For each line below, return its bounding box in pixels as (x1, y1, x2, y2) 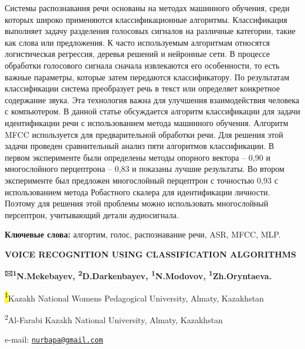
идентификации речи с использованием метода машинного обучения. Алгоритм (5, 116, 289, 128)
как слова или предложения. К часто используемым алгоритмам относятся (5, 36, 270, 48)
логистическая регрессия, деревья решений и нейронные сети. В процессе (5, 48, 270, 60)
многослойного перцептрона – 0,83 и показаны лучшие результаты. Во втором (5, 162, 284, 175)
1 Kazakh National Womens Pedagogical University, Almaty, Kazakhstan (5, 290, 264, 304)
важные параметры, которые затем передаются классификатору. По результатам (5, 70, 289, 83)
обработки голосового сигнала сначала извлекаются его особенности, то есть (5, 59, 280, 71)
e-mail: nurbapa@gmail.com (5, 333, 103, 345)
